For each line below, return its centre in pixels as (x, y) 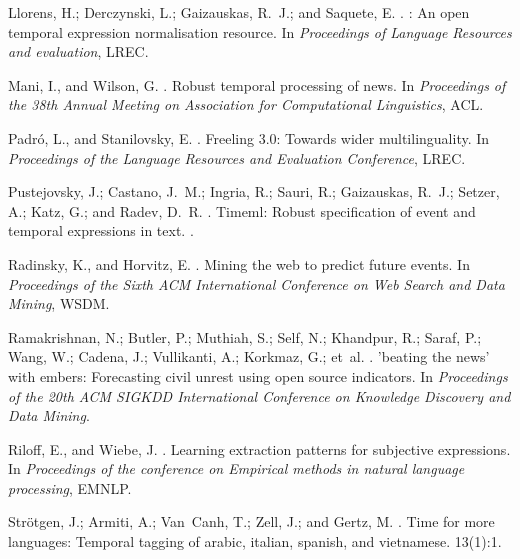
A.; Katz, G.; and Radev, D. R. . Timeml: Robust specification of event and (242, 210)
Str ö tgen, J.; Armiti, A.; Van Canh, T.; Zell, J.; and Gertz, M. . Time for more (251, 521)
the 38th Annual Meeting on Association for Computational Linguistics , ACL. (246, 104)
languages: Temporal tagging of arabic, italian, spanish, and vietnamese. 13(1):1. (255, 541)
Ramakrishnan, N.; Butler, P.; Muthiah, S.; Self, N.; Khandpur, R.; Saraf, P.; (245, 336)
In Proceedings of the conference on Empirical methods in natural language (236, 468)
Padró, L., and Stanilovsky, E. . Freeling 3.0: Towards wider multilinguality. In (249, 137)
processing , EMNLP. (70, 487)
